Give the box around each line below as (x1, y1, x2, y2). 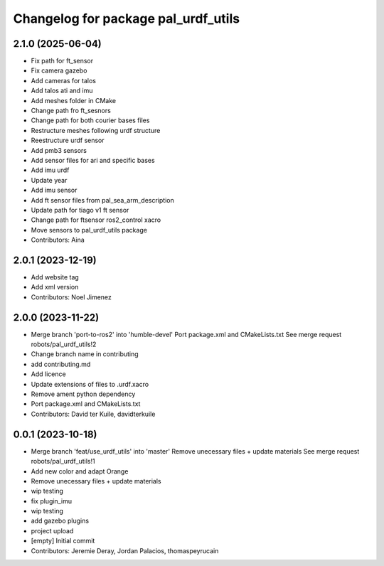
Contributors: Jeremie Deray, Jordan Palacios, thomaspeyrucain (31, 546, 219, 555)
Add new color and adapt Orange (31, 466, 129, 476)
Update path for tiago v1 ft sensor (31, 205, 129, 214)
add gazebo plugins (31, 516, 89, 525)
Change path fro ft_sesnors (31, 107, 112, 115)
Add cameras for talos (31, 76, 96, 85)
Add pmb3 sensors (31, 146, 87, 154)
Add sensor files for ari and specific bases (31, 156, 156, 164)
